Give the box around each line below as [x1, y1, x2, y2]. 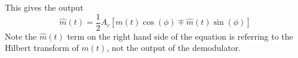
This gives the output [5, 1, 84, 13]
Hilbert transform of [5, 41, 79, 54]
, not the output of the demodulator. [106, 41, 241, 54]
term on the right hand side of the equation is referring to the [67, 30, 293, 42]
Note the [5, 30, 37, 42]
